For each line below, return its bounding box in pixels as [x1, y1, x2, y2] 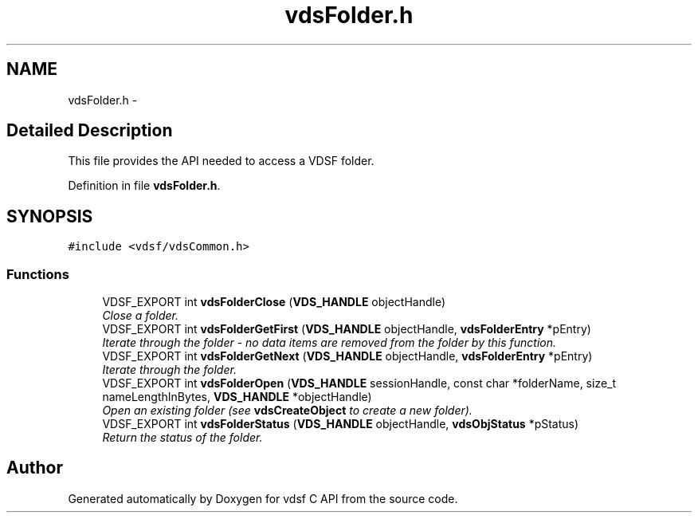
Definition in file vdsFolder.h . [68, 179, 221, 193]
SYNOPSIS [6, 206, 93, 226]
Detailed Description [6, 120, 173, 141]
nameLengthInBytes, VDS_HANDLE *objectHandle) [102, 390, 372, 404]
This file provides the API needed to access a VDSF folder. [68, 154, 374, 168]
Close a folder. [102, 309, 178, 323]
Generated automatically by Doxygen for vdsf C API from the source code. [68, 491, 458, 505]
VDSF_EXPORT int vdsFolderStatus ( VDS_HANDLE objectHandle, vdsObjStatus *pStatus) [102, 417, 579, 431]
